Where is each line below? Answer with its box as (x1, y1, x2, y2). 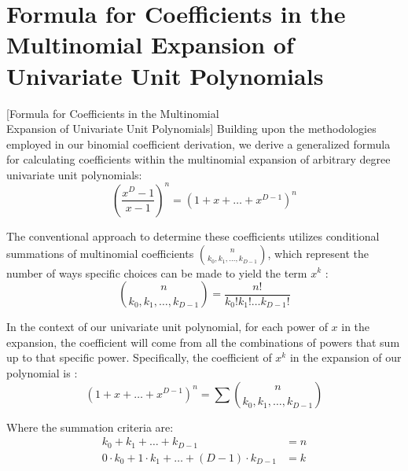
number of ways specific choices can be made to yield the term (6, 264, 307, 281)
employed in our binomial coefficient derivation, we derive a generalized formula (6, 135, 391, 152)
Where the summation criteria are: (6, 418, 174, 435)
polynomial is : (6, 364, 78, 381)
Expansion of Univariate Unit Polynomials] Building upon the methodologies (6, 120, 377, 137)
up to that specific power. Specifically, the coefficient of (6, 349, 272, 366)
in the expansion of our (289, 349, 402, 366)
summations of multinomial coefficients (6, 245, 194, 261)
